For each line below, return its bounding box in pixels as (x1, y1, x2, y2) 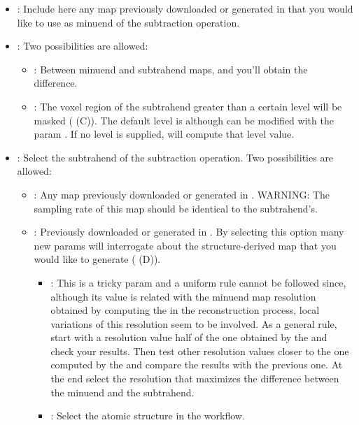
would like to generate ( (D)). (34, 252, 161, 266)
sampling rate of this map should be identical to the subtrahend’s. (34, 201, 318, 215)
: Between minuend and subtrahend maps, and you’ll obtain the (34, 62, 308, 76)
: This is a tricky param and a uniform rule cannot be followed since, (50, 275, 346, 289)
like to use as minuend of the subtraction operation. (17, 15, 240, 29)
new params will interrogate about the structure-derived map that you (34, 238, 337, 252)
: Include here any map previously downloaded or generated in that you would (17, 1, 353, 15)
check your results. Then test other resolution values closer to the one (50, 343, 349, 358)
